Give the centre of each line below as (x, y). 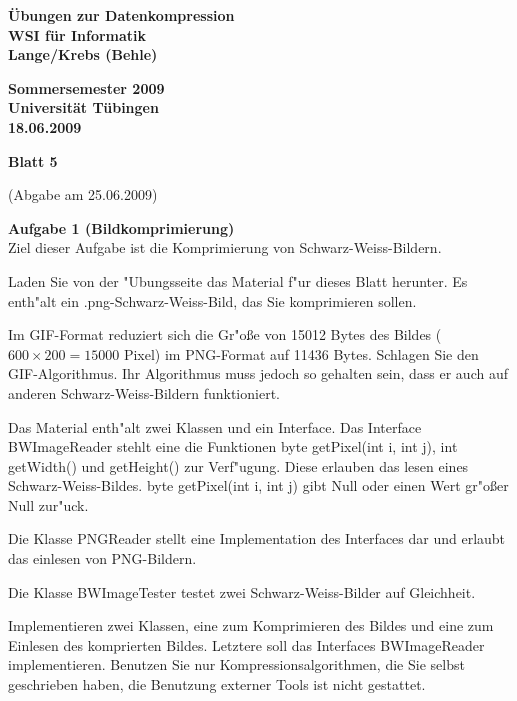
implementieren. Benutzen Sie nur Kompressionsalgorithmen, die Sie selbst (236, 664)
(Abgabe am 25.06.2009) (83, 194)
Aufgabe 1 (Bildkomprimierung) (121, 227)
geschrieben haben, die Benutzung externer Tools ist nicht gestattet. (217, 684)
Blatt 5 (33, 160)
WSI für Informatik (77, 34)
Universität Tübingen (83, 107)
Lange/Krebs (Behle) (83, 54)
